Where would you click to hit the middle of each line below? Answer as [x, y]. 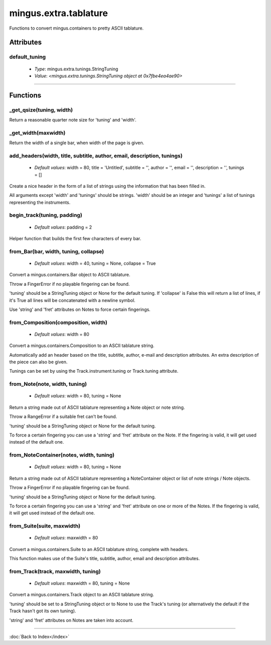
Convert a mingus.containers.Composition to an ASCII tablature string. [82, 346]
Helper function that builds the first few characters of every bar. [75, 239]
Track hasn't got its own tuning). [43, 611]
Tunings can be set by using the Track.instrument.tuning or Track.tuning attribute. [94, 371]
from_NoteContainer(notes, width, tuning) [62, 455]
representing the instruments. [40, 202]
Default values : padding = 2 [63, 227]
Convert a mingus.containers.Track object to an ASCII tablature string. [82, 595]
